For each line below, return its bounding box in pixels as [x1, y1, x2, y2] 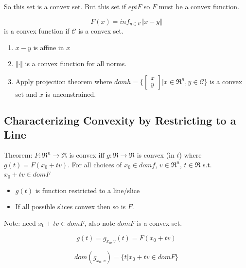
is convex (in [137, 150, 175, 160]
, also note [84, 217, 115, 228]
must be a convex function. [158, 1, 240, 11]
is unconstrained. [45, 89, 96, 99]
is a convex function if [4, 26, 70, 36]
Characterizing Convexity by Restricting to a [4, 112, 236, 127]
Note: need [4, 217, 36, 228]
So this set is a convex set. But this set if [4, 1, 126, 11]
